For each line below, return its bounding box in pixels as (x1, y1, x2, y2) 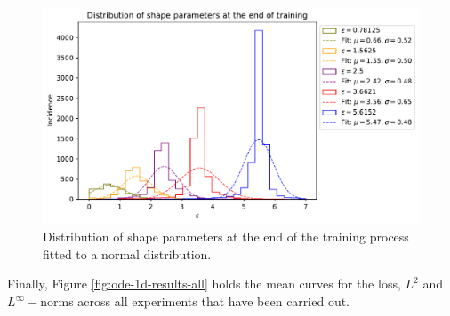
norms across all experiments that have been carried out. (40, 292, 350, 311)
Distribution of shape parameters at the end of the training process (43, 227, 409, 246)
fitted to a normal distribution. (43, 244, 212, 263)
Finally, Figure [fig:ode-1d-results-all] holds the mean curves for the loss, (7, 274, 401, 293)
